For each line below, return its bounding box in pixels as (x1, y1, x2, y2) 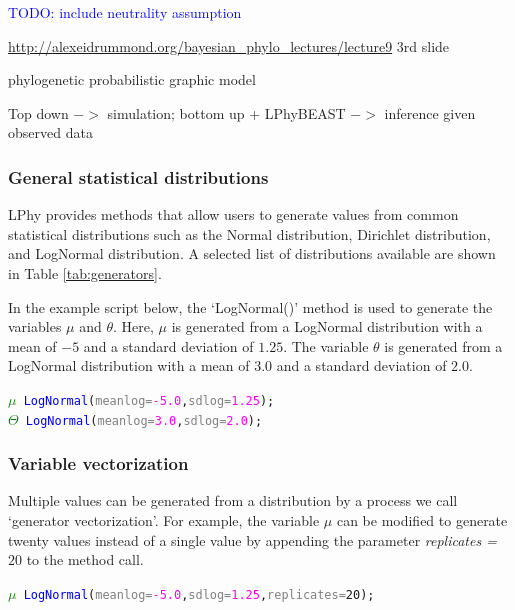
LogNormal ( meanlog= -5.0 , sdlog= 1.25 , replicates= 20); (23, 587, 375, 602)
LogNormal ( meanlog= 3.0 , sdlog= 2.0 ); (25, 413, 263, 428)
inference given (384, 102, 476, 123)
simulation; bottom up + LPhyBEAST (107, 102, 346, 123)
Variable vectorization (8, 451, 189, 476)
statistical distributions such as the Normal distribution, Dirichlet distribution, (8, 223, 491, 244)
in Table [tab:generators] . (8, 262, 162, 283)
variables (8, 316, 62, 337)
